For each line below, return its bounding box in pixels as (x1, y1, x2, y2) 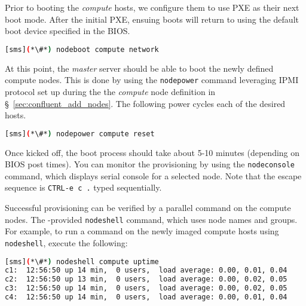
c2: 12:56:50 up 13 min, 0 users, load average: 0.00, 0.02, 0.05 (5, 275, 287, 284)
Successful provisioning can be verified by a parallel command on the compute (5, 201, 291, 214)
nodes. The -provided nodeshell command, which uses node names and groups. (5, 213, 298, 225)
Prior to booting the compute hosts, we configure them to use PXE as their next (5, 1, 299, 13)
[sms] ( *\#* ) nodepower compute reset (5, 129, 155, 138)
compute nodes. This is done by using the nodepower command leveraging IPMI (5, 74, 299, 86)
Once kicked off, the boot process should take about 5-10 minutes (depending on (5, 146, 300, 158)
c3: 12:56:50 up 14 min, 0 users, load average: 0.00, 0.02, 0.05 (5, 284, 287, 293)
